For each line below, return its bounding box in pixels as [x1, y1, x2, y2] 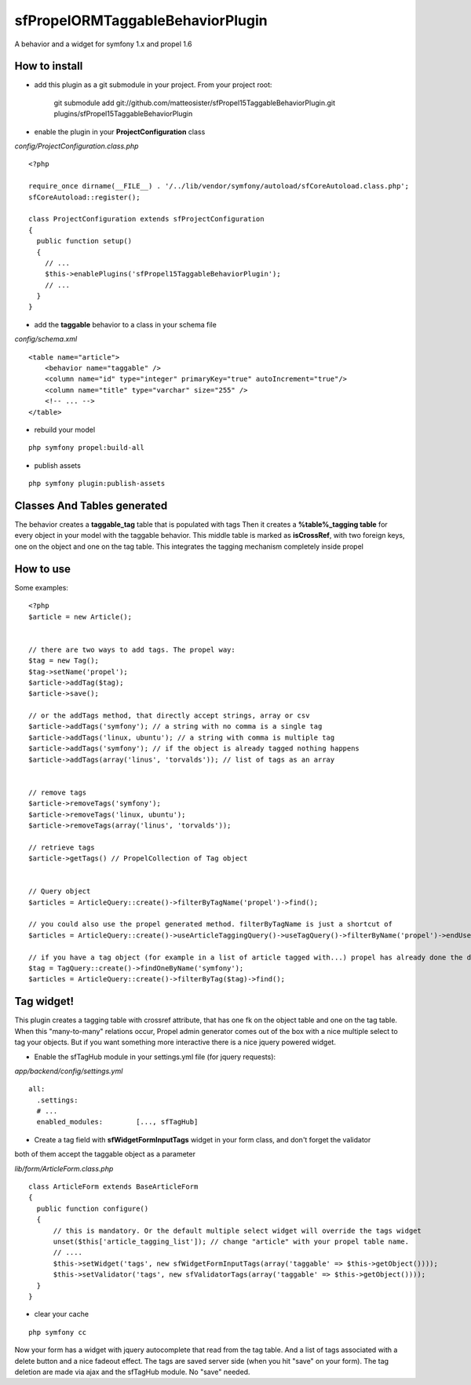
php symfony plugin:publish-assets [28, 479, 166, 488]
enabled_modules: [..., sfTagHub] [36, 1117, 199, 1127]
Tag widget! [14, 995, 75, 1008]
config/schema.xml [14, 334, 78, 344]
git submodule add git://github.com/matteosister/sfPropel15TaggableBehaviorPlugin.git [53, 98, 336, 108]
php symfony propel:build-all [28, 444, 145, 452]
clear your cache [34, 1310, 89, 1319]
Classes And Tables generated [14, 499, 168, 512]
